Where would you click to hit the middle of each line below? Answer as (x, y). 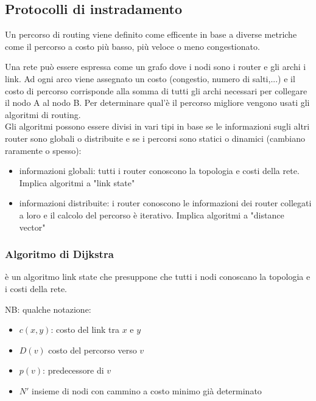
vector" (32, 227)
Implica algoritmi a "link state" (77, 182)
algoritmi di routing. (43, 114)
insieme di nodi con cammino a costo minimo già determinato (147, 390)
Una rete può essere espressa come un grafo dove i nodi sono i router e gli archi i (156, 67)
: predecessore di (73, 370)
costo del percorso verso (93, 350)
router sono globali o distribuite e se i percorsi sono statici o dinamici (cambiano (155, 138)
